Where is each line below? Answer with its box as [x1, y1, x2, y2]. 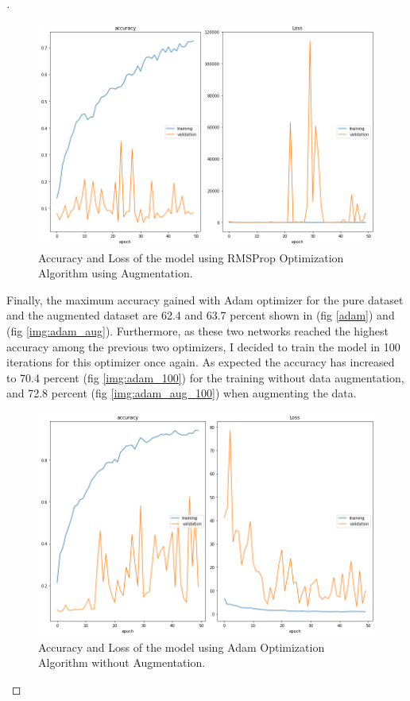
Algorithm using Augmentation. [38, 265, 193, 281]
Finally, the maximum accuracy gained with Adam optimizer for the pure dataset [6, 291, 404, 308]
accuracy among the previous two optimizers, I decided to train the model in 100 [6, 338, 400, 354]
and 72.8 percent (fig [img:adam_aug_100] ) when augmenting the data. [6, 385, 357, 401]
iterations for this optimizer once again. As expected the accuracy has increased [6, 354, 395, 370]
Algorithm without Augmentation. [38, 654, 206, 671]
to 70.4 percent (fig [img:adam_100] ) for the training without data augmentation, [6, 369, 404, 385]
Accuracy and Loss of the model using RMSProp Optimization [38, 249, 344, 265]
